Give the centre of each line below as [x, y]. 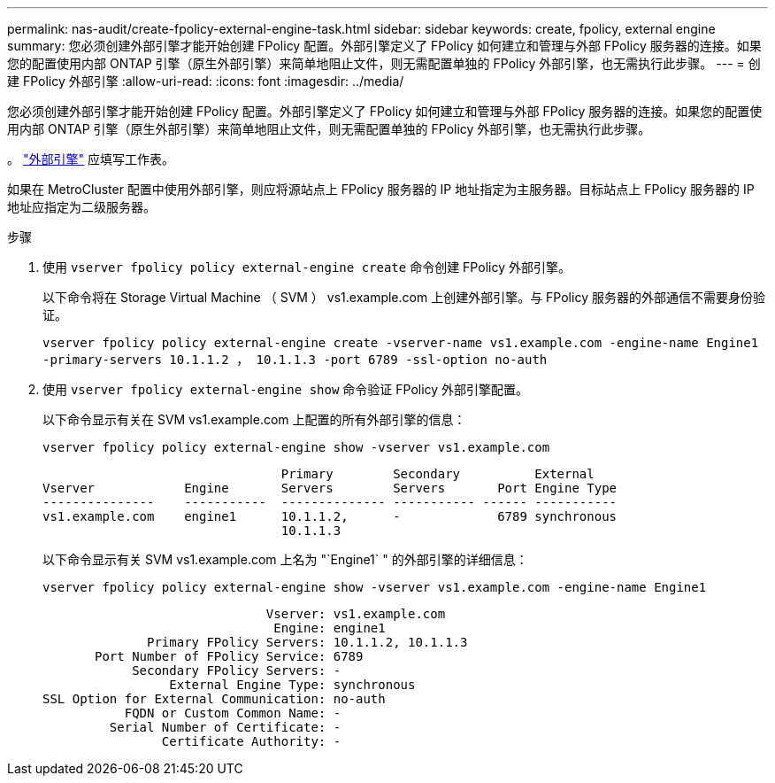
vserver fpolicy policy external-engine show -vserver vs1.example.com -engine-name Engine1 [375, 587]
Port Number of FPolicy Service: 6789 [229, 656]
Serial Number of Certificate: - [225, 727]
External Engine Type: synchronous [292, 685]
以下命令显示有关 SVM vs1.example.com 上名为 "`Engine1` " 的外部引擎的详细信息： [285, 559]
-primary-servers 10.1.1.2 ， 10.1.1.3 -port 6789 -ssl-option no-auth [295, 360]
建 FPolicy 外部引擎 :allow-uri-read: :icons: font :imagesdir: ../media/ [206, 81]
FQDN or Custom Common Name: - [233, 713]
